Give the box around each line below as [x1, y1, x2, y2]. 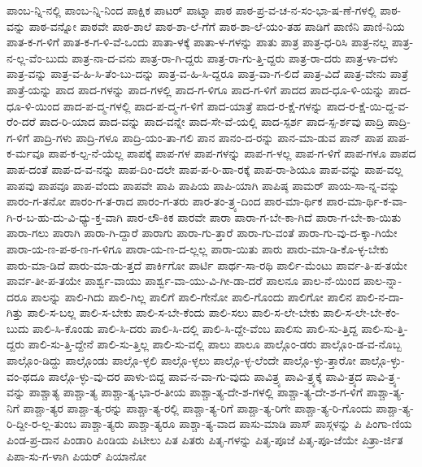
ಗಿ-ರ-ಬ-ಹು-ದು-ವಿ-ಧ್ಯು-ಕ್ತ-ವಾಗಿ [7, 208, 124, 225]
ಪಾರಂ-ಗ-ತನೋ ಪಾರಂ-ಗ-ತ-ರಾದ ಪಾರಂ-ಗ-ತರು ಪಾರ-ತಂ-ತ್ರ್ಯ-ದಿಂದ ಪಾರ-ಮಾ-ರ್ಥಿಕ [7, 192, 323, 210]
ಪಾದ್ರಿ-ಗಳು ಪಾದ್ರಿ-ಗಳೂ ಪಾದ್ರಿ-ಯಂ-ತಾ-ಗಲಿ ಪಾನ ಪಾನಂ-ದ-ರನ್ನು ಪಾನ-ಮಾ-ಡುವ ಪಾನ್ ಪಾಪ [33, 128, 384, 145]
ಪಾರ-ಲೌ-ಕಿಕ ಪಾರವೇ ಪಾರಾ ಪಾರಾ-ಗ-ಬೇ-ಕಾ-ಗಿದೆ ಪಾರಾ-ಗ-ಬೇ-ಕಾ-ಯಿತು [126, 208, 402, 225]
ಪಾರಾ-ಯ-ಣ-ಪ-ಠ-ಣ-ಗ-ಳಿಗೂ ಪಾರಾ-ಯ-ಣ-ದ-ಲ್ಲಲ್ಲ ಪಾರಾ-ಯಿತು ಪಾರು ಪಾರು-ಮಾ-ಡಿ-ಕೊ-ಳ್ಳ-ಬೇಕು [7, 240, 389, 257]
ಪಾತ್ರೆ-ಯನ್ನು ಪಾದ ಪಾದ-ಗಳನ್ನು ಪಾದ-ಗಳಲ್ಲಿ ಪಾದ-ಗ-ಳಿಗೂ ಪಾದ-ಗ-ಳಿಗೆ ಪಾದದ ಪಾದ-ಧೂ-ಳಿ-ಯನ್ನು [7, 80, 385, 97]
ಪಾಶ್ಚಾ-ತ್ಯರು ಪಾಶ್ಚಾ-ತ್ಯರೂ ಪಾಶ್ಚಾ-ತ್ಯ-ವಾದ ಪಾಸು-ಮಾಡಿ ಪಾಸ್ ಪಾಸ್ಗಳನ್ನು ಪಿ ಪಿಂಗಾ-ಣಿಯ [80, 415, 412, 432]
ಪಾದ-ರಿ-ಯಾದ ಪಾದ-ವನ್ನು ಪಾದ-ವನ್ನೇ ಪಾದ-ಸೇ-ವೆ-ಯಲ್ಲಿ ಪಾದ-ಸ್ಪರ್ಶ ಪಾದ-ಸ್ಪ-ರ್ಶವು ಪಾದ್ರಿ [39, 113, 385, 130]
